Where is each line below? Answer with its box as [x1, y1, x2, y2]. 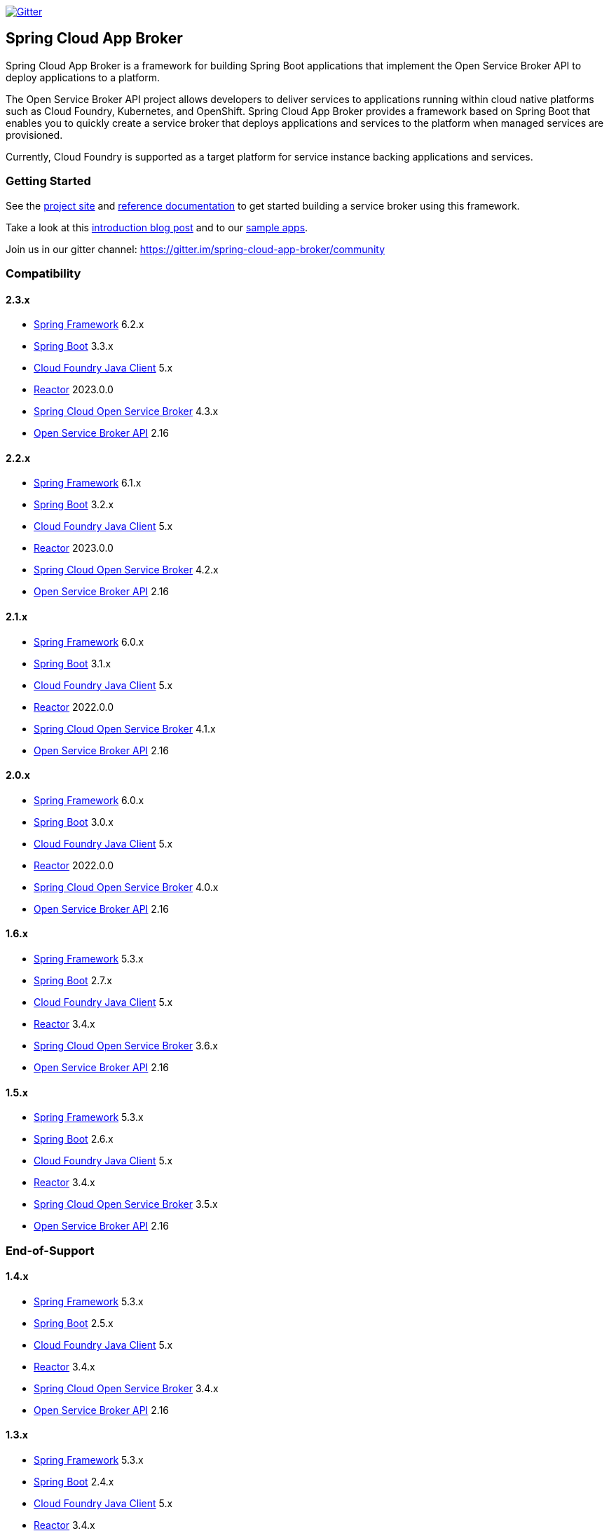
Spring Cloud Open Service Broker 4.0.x [34, 880, 219, 893]
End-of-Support [6, 1243, 95, 1258]
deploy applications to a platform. [6, 71, 160, 83]
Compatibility [6, 266, 81, 280]
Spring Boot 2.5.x [34, 1316, 114, 1329]
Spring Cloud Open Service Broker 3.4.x [34, 1382, 219, 1394]
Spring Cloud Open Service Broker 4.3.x [34, 405, 219, 418]
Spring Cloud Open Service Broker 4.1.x [34, 722, 216, 735]
